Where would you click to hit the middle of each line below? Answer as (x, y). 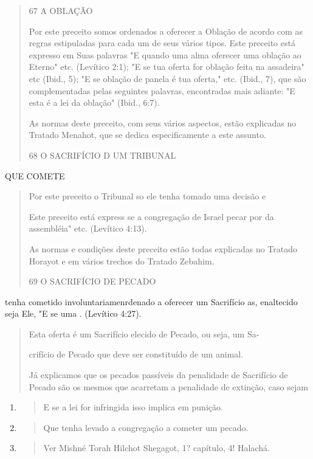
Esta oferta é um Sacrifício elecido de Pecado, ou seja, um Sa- (144, 333)
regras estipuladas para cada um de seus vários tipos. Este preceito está (162, 43)
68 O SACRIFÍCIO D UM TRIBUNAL (102, 155)
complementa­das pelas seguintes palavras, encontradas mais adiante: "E (162, 90)
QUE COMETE (35, 175)
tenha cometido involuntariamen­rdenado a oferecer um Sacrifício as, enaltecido (151, 301)
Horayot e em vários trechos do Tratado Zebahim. (122, 261)
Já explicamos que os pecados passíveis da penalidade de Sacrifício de (158, 375)
